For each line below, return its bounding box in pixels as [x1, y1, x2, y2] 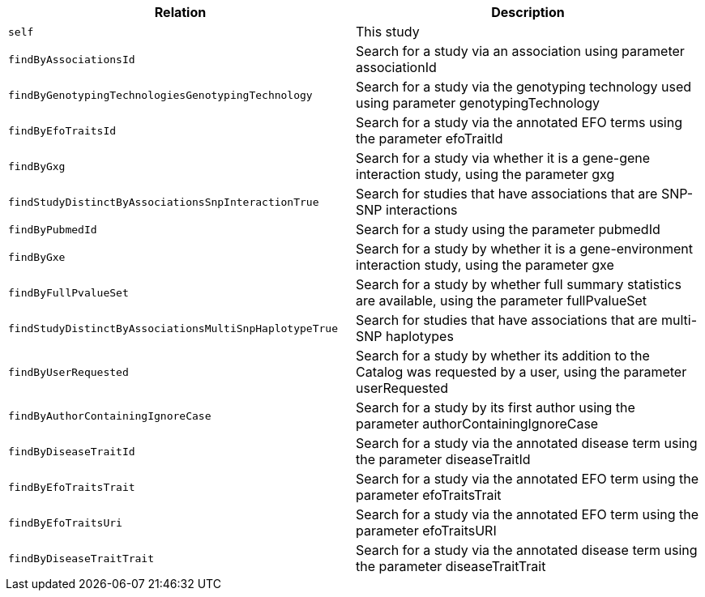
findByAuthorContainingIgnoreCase [8, 409, 211, 422]
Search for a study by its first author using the [356, 399, 635, 416]
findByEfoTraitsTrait [8, 480, 135, 493]
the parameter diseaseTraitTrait [356, 558, 546, 574]
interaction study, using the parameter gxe [356, 257, 614, 273]
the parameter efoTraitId [356, 130, 503, 147]
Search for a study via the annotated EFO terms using [356, 114, 682, 130]
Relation [154, 4, 207, 20]
